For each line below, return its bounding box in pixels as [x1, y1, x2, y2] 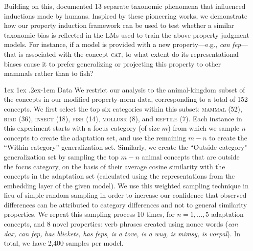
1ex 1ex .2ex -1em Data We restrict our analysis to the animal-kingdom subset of [4, 84, 245, 94]
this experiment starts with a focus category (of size [4, 123, 160, 133]
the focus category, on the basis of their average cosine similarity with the [4, 161, 225, 171]
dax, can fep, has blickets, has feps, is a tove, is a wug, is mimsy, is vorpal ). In [4, 228, 241, 238]
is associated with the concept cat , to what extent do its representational [19, 48, 239, 59]
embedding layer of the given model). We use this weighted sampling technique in [4, 180, 249, 190]
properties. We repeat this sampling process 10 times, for [4, 209, 175, 219]
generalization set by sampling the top [4, 151, 119, 161]
